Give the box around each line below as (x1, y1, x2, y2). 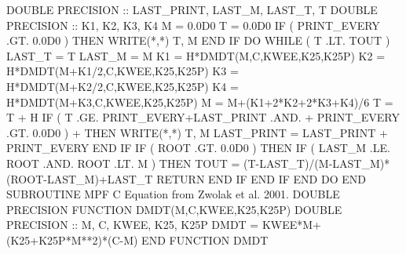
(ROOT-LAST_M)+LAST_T (6, 170, 153, 187)
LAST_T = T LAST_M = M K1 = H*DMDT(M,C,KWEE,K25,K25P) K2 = (6, 47, 386, 63)
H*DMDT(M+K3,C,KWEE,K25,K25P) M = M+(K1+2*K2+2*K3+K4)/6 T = (6, 93, 393, 110)
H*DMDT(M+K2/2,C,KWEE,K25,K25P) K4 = (6, 78, 239, 94)
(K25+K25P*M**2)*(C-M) (6, 231, 138, 248)
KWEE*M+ (262, 216, 322, 233)
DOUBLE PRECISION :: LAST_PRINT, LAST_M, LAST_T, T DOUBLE (6, 2, 378, 17)
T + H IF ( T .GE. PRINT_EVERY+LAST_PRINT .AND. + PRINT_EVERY (6, 109, 401, 125)
